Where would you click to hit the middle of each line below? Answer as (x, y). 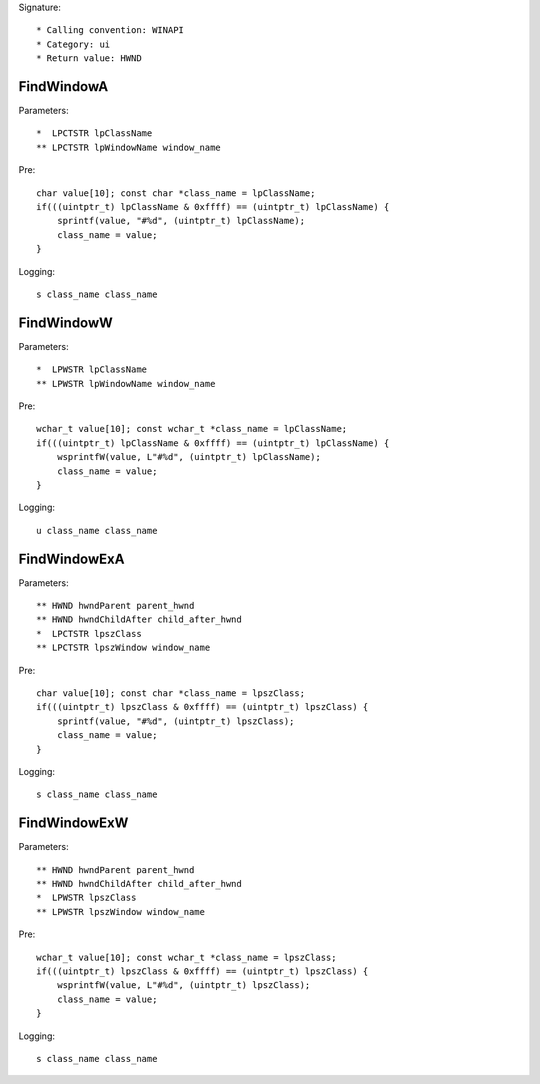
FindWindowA (63, 86)
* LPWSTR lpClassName (92, 369)
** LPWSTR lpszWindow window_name (120, 911)
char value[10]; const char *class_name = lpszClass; (170, 693)
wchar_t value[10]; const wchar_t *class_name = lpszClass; (186, 957)
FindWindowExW (73, 823)
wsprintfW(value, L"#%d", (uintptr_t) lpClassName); (189, 457)
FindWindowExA (71, 558)
